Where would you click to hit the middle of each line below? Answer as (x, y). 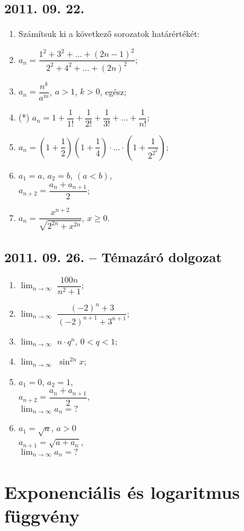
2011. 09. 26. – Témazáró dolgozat (113, 256)
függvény (42, 516)
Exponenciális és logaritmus (122, 492)
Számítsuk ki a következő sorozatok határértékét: (109, 34)
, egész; (113, 91)
